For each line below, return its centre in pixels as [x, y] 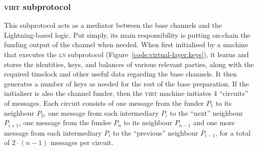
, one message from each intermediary [101, 113]
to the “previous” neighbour [155, 132]
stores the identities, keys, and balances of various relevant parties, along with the [129, 64]
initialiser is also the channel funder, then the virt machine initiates [108, 93]
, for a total [233, 132]
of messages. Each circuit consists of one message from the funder [104, 103]
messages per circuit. [82, 142]
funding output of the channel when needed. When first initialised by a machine [126, 44]
